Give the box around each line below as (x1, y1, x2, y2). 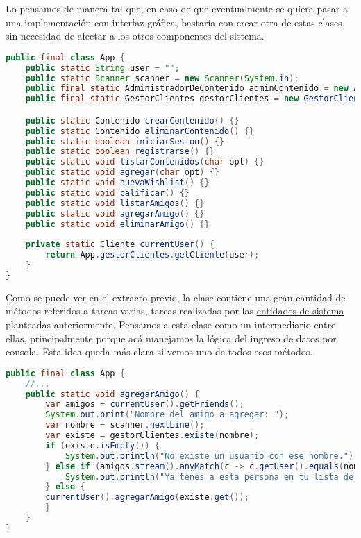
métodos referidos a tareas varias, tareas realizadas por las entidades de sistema (6, 303, 344, 318)
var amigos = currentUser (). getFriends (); (45, 399, 244, 410)
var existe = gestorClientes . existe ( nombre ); (45, 430, 260, 441)
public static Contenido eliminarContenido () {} (25, 126, 254, 136)
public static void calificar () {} (25, 187, 190, 198)
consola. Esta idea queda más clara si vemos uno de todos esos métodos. (6, 344, 313, 359)
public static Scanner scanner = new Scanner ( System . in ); (25, 73, 299, 83)
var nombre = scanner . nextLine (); (45, 420, 205, 430)
